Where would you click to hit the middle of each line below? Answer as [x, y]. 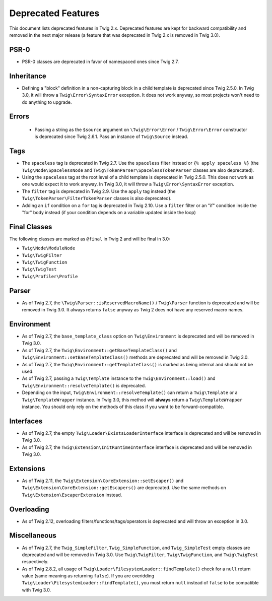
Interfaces [26, 421]
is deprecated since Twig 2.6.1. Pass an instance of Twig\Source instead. [111, 137]
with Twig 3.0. [37, 590]
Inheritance [28, 76]
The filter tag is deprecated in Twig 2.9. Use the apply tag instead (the [99, 191]
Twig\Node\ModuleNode [49, 248]
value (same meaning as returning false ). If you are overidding [88, 576]
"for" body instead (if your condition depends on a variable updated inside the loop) [109, 212]
